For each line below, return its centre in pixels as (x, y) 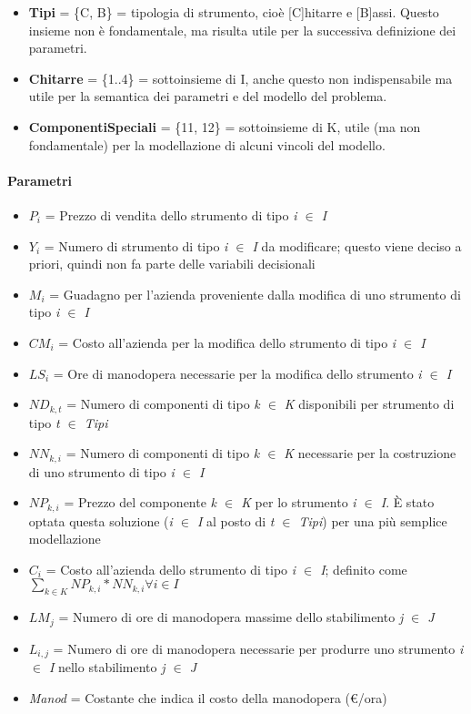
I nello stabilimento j (107, 667)
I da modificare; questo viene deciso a (357, 245)
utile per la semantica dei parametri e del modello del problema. (208, 96)
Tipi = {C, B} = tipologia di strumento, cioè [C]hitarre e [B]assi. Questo (234, 12)
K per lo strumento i (299, 502)
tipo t (44, 422)
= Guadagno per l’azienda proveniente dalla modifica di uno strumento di (255, 294)
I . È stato (407, 502)
